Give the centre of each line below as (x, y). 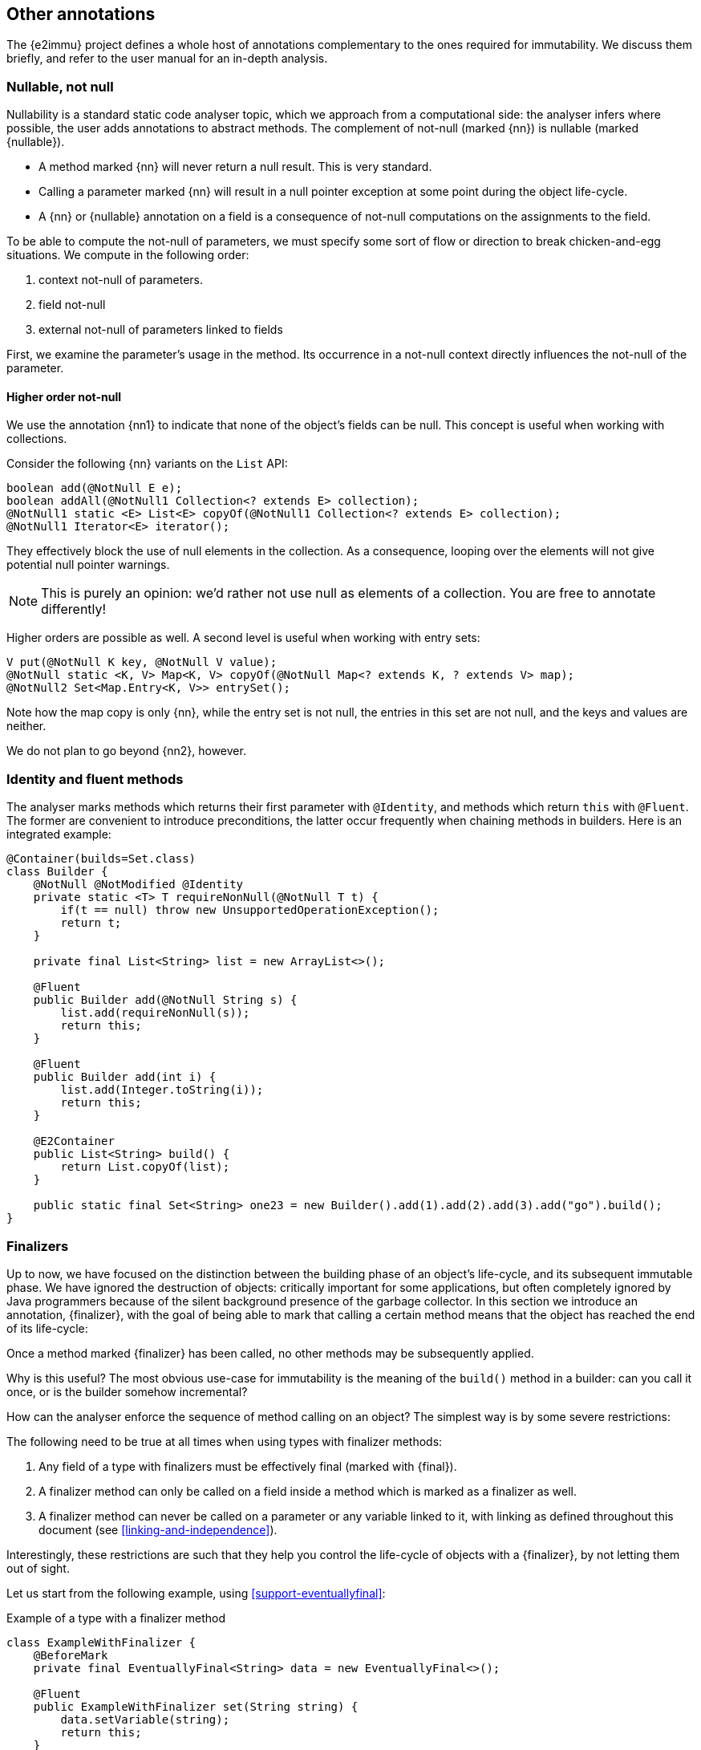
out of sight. (38, 1568)
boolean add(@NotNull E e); (95, 488)
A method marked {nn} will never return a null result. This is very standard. (235, 167)
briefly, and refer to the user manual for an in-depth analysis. (167, 59)
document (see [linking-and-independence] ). (158, 1529)
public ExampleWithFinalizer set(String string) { (196, 1706)
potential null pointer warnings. (88, 565)
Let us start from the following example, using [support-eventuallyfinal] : (196, 1593)
